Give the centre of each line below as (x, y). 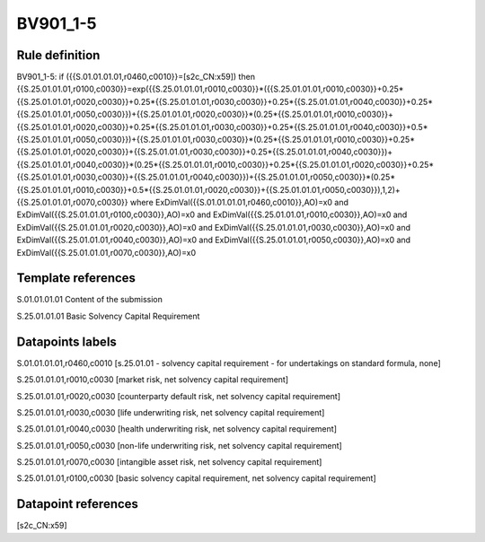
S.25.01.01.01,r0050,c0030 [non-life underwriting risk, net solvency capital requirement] (180, 445)
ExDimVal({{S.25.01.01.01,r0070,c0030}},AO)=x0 (106, 252)
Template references (76, 278)
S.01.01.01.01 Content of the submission (90, 300)
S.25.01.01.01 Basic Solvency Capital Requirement (108, 316)
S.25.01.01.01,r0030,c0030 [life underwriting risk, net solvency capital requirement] (171, 412)
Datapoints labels (66, 341)
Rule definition (58, 55)
